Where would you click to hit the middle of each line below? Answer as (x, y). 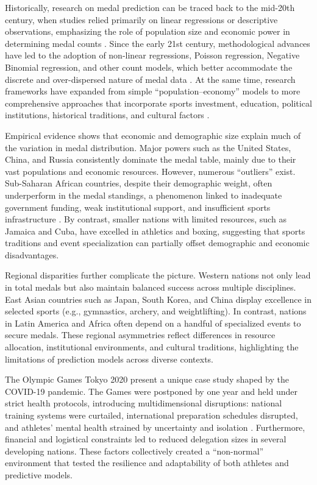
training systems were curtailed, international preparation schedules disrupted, (151, 415)
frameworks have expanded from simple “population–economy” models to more (153, 91)
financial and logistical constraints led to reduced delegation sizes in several (146, 439)
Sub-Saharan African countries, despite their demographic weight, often (139, 183)
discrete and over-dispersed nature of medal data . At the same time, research (150, 79)
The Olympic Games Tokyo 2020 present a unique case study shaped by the (147, 379)
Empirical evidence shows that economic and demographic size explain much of (153, 135)
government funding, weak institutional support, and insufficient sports (138, 207)
